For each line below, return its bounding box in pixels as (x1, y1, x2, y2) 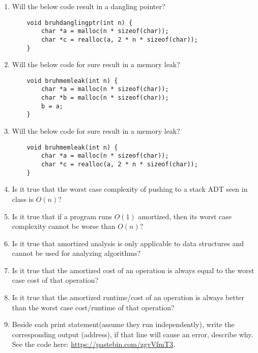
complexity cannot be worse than (12, 221, 116, 231)
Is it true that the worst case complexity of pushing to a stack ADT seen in (12, 184, 248, 194)
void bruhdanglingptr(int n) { (26, 19, 133, 26)
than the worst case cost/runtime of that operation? (12, 302, 175, 312)
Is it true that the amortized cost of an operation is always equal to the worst (12, 264, 254, 275)
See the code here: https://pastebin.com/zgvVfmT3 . (12, 339, 176, 349)
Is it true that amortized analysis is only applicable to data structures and (12, 238, 244, 248)
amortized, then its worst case (138, 211, 232, 221)
